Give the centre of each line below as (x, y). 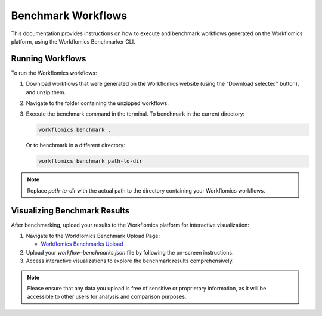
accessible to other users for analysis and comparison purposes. (107, 297)
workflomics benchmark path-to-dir (90, 161)
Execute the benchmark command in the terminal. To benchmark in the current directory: (135, 114)
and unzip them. (46, 92)
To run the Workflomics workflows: (54, 73)
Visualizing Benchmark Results (70, 211)
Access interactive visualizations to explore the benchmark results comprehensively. (130, 261)
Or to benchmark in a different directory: (75, 145)
